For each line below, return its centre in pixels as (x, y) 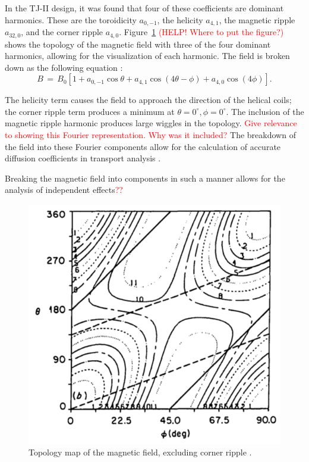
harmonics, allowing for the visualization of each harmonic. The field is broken (147, 56)
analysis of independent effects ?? (64, 190)
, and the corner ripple (62, 32)
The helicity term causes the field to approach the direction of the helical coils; (148, 100)
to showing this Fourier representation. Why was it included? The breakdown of (150, 135)
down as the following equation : (64, 67)
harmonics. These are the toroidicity (71, 19)
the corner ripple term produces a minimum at (90, 111)
